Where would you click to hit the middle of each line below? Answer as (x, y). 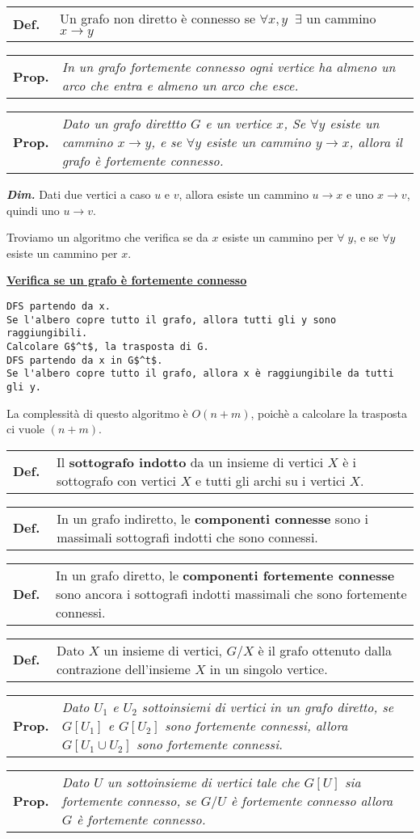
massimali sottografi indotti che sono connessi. (187, 537)
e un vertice (239, 123)
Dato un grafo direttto (124, 123)
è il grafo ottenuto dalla (325, 650)
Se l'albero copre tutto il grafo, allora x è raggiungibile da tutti (200, 374)
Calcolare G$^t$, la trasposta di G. (108, 346)
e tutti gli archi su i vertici (270, 480)
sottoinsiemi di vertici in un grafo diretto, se (268, 706)
